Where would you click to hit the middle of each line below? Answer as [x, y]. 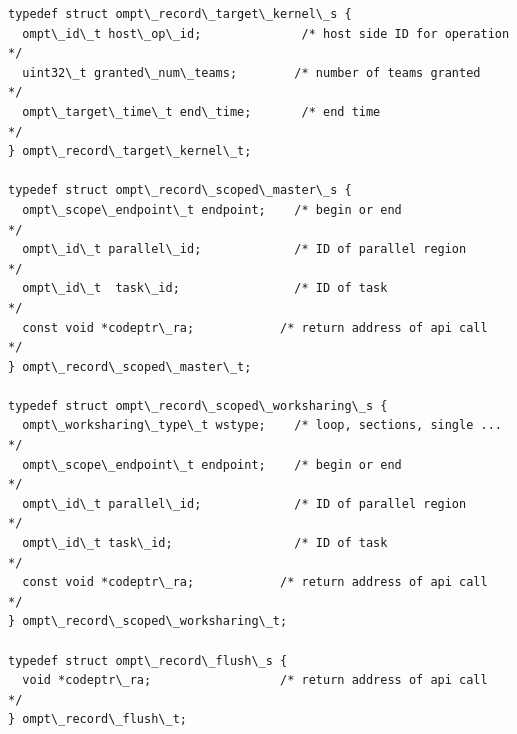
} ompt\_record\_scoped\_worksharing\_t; [148, 621]
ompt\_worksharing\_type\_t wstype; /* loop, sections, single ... [262, 425]
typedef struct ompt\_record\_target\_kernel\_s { [180, 14]
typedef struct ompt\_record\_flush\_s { [148, 660]
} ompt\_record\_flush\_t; [97, 719]
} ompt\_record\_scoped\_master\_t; [130, 366]
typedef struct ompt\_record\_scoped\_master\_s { [180, 190]
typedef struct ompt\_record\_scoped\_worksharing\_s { [198, 405]
